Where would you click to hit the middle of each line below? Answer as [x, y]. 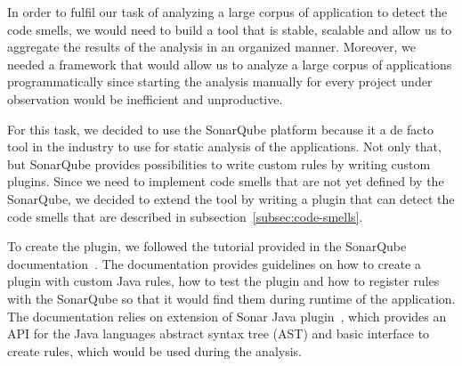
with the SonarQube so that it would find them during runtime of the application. [231, 298]
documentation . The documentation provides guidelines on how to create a [214, 263]
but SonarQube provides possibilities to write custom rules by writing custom [219, 163]
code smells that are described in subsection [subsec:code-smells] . [185, 216]
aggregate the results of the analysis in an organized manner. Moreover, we [212, 47]
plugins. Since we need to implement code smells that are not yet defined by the [226, 181]
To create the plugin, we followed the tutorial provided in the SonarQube [207, 246]
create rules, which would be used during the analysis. [154, 350]
